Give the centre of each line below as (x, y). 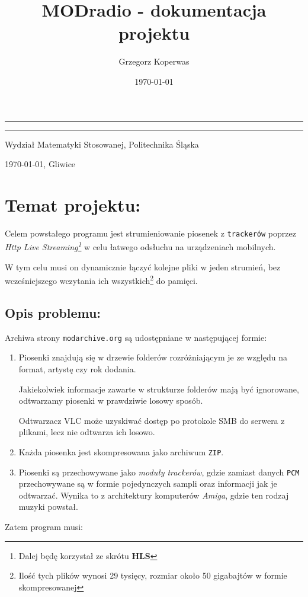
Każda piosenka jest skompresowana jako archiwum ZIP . (121, 451)
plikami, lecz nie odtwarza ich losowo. (87, 432)
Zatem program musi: (44, 527)
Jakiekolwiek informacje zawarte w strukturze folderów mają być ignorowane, (159, 389)
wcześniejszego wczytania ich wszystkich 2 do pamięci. (101, 280)
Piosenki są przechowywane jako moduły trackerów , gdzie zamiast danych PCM (159, 472)
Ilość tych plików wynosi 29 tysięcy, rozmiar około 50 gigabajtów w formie (153, 575)
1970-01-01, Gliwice (40, 164)
